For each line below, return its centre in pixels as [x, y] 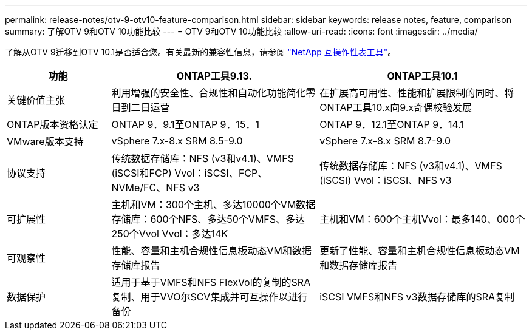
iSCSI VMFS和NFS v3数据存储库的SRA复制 [417, 297]
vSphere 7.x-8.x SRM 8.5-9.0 [177, 141]
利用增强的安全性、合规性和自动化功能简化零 [213, 93]
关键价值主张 [36, 100]
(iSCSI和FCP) [142, 173]
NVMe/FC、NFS [148, 188]
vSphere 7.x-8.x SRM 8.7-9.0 [385, 141]
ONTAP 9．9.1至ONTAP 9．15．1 [186, 124]
